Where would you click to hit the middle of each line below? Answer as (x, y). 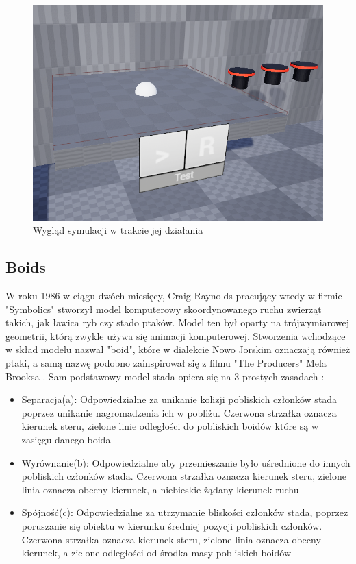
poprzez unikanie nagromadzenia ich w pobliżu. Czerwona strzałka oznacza (179, 412)
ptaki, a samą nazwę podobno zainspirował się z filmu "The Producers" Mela (166, 363)
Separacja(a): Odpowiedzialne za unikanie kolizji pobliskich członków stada (179, 399)
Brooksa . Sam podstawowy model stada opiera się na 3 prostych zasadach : (165, 376)
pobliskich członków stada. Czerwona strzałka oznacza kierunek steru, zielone (184, 476)
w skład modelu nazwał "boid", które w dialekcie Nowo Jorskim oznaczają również (178, 349)
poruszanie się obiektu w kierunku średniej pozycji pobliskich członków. (172, 525)
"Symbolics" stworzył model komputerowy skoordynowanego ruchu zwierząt (164, 309)
